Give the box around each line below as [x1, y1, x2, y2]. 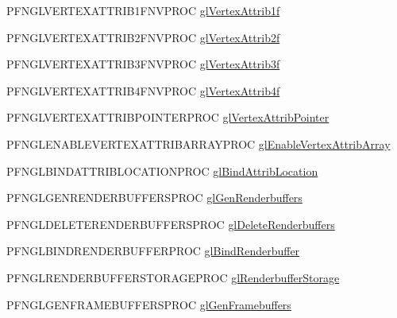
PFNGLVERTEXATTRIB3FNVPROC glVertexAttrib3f [6, 56, 280, 72]
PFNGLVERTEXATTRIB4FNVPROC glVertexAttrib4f [6, 82, 280, 99]
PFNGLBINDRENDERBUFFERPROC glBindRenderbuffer [6, 242, 300, 259]
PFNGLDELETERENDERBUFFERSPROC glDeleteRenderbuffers [6, 215, 335, 232]
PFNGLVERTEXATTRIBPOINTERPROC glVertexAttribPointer [6, 109, 330, 126]
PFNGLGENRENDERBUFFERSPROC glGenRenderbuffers [6, 189, 303, 206]
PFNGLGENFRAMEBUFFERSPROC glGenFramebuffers [6, 296, 291, 312]
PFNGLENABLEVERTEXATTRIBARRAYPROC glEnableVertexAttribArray [6, 135, 391, 152]
